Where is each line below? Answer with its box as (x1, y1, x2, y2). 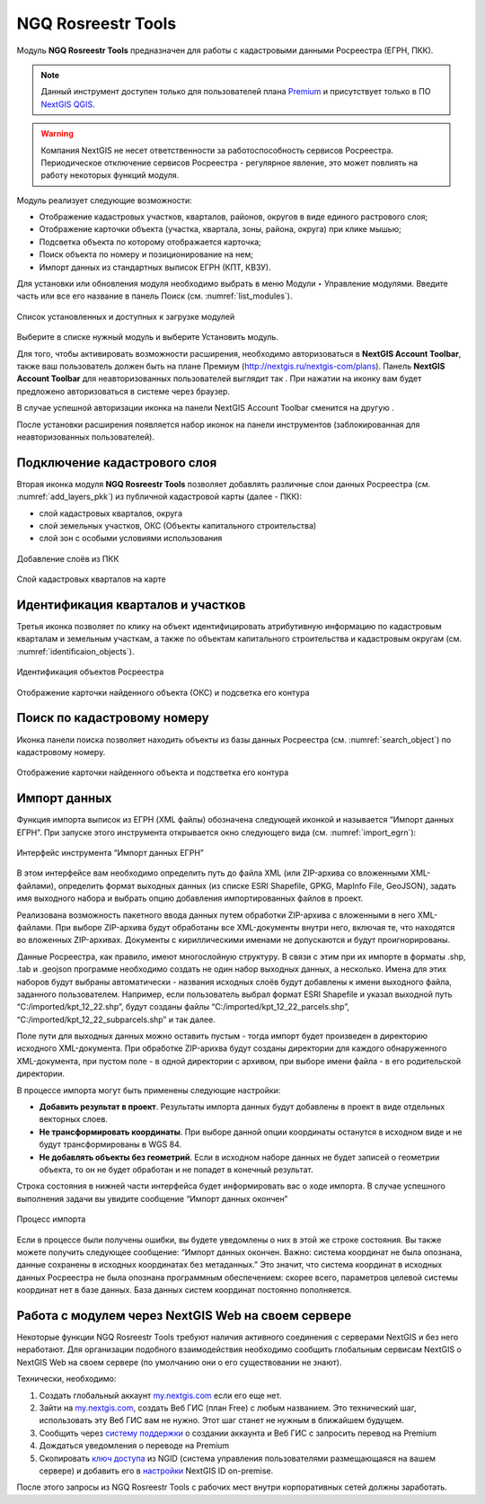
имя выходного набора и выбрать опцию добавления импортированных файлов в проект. (16, 893, 364, 903)
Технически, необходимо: (16, 1374, 117, 1384)
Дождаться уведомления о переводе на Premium (39, 1440, 230, 1451)
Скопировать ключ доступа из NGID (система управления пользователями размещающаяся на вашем (39, 1453, 436, 1464)
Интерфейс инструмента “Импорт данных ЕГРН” (16, 848, 204, 859)
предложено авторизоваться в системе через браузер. (16, 386, 231, 396)
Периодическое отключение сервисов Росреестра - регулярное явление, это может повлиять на (40, 157, 419, 168)
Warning (40, 129, 74, 139)
